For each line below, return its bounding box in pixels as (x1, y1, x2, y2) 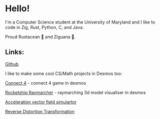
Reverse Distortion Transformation (5, 108, 75, 114)
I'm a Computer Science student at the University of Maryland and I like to (5, 19, 155, 25)
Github (5, 61, 19, 67)
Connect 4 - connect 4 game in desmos (5, 80, 86, 86)
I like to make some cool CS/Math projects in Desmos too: (5, 71, 122, 76)
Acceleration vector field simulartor (5, 99, 77, 105)
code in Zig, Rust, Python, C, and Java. (5, 24, 84, 30)
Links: (5, 48, 25, 56)
